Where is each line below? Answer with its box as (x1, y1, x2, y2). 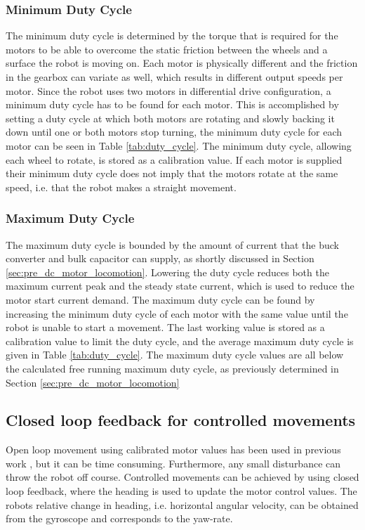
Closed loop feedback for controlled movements (6, 409, 356, 431)
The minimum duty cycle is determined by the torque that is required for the (6, 28, 338, 43)
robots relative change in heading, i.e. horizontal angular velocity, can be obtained (6, 497, 359, 512)
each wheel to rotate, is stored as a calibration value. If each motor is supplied (6, 152, 343, 167)
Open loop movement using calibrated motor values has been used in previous (6, 442, 341, 457)
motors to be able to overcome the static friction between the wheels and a (6, 41, 328, 56)
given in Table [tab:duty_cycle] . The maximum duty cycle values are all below (6, 347, 344, 362)
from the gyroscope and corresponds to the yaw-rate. (6, 511, 233, 526)
